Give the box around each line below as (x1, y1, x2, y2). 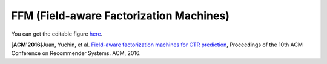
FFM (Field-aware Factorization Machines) (11, 9, 230, 22)
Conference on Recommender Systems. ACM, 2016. (11, 50, 142, 57)
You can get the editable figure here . (11, 30, 103, 37)
